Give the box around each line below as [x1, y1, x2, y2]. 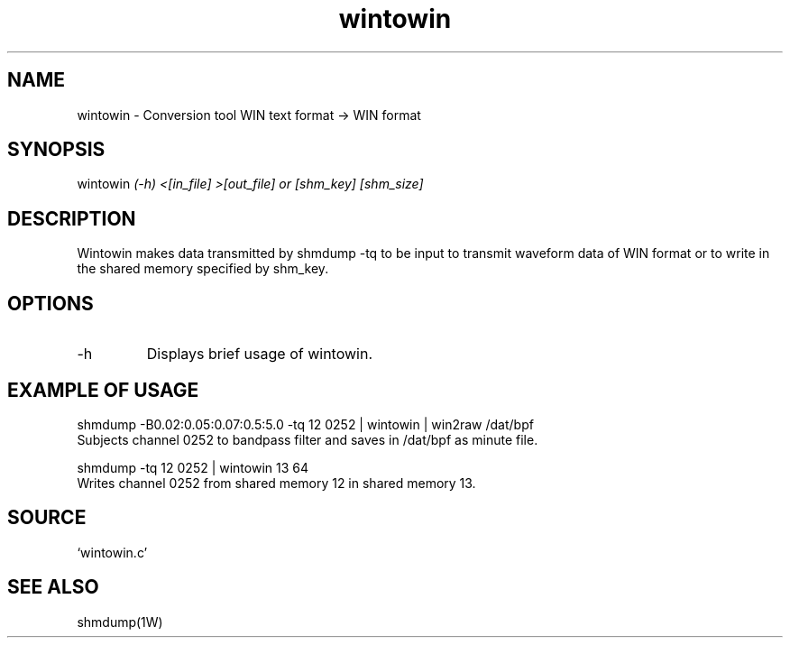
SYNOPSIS [7, 138, 106, 161]
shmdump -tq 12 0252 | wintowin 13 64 [77, 459, 309, 475]
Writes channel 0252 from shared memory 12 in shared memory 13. [77, 475, 476, 491]
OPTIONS [7, 291, 94, 315]
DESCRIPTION [7, 207, 136, 230]
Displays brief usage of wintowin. [146, 345, 372, 364]
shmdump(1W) [77, 613, 163, 630]
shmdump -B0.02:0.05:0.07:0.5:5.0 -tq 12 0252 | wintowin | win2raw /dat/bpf [77, 416, 534, 432]
